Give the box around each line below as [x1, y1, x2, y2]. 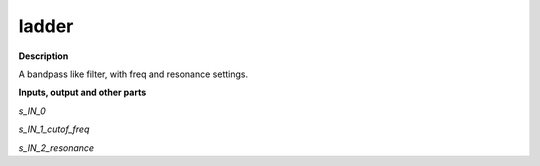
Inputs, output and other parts [18, 86, 147, 99]
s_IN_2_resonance [18, 141, 95, 154]
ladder [18, 15, 74, 37]
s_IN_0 [18, 105, 47, 117]
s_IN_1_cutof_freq [18, 123, 90, 135]
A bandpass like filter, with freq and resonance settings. [18, 68, 249, 80]
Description [18, 50, 69, 62]
